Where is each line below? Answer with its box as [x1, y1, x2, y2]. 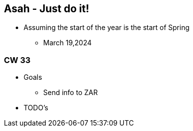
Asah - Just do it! [4, 2, 89, 15]
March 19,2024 [43, 38, 92, 47]
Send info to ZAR [43, 88, 98, 97]
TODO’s [24, 103, 49, 112]
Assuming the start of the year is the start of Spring [24, 23, 190, 32]
